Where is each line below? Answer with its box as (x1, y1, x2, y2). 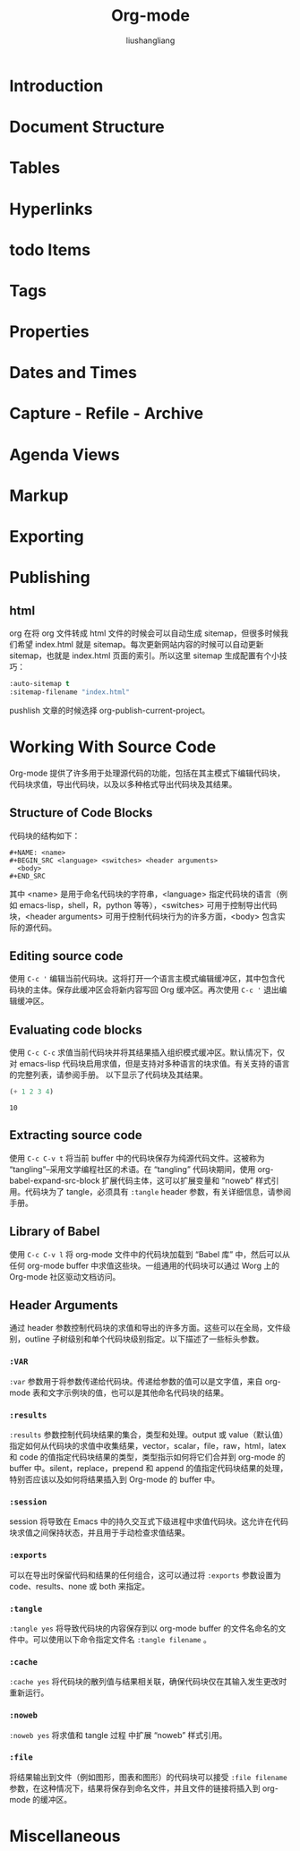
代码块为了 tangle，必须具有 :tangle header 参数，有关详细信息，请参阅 (24, 1186, 292, 1196)
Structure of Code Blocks (9, 805, 153, 820)
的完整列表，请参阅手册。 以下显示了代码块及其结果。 (9, 1069, 208, 1080)
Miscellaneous (9, 1826, 121, 1846)
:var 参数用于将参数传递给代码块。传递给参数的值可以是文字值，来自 (9, 1375, 263, 1386)
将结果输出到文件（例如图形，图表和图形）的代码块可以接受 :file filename (9, 1771, 288, 1782)
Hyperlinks (9, 199, 93, 219)
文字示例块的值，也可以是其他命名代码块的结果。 (47, 1387, 229, 1398)
